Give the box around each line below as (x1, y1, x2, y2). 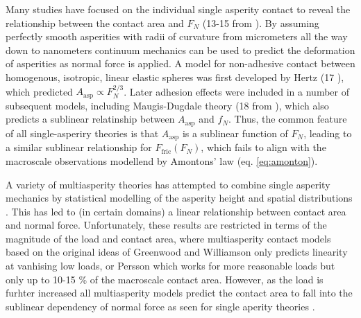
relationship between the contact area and (6, 15, 184, 30)
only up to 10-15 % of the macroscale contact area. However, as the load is (6, 272, 324, 286)
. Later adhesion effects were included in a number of (124, 84, 349, 98)
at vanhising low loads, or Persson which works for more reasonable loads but (6, 258, 335, 273)
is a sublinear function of (182, 125, 288, 140)
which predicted (6, 84, 73, 98)
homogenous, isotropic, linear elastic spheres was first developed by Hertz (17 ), (6, 69, 344, 84)
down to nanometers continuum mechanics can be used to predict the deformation (6, 42, 355, 57)
